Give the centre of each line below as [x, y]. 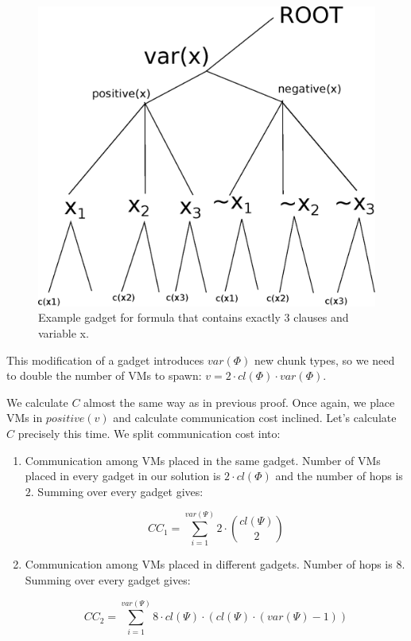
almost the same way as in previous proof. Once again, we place [239, 402]
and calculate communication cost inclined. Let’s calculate [255, 418]
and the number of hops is [339, 476]
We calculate [37, 402]
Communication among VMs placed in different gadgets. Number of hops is [209, 564]
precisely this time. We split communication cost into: [149, 433]
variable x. [64, 332]
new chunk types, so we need [324, 360]
